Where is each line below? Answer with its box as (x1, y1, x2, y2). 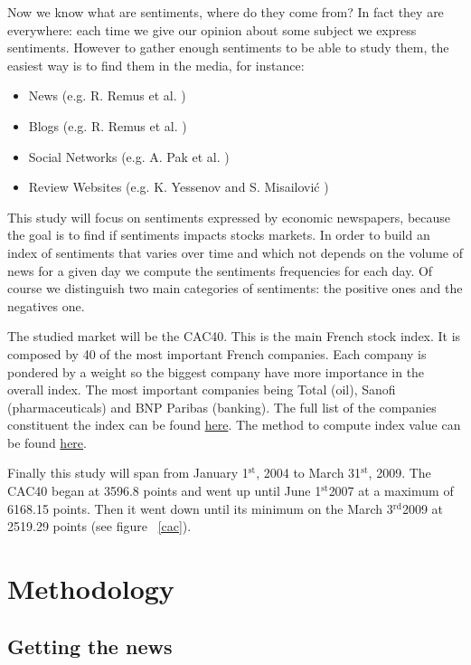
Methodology (7, 570, 174, 607)
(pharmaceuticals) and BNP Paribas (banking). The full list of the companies (7, 397, 437, 416)
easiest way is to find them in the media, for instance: (7, 55, 305, 74)
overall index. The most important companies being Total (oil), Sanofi (7, 380, 396, 399)
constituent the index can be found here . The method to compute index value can (7, 415, 461, 434)
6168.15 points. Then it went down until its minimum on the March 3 (7, 499, 393, 518)
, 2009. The (368, 463, 431, 482)
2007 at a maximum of (328, 481, 454, 500)
